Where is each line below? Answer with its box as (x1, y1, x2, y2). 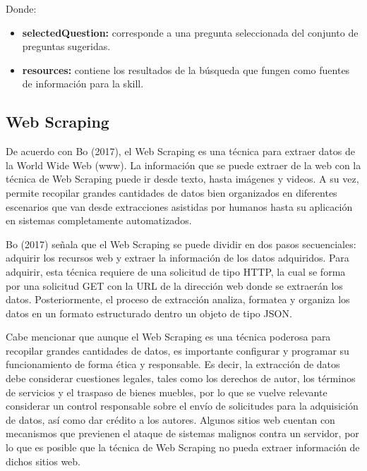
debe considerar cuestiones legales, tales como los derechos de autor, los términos (6, 371, 356, 386)
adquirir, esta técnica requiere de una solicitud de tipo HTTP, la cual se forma (6, 264, 346, 279)
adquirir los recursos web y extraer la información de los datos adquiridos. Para (6, 250, 349, 265)
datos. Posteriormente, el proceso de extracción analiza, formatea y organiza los (6, 292, 350, 307)
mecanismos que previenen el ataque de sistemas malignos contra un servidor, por (6, 426, 359, 441)
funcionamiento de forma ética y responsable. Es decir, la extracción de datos (6, 357, 340, 372)
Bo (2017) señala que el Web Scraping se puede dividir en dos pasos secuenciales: (6, 236, 356, 251)
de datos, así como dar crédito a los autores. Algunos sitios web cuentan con (6, 412, 335, 427)
